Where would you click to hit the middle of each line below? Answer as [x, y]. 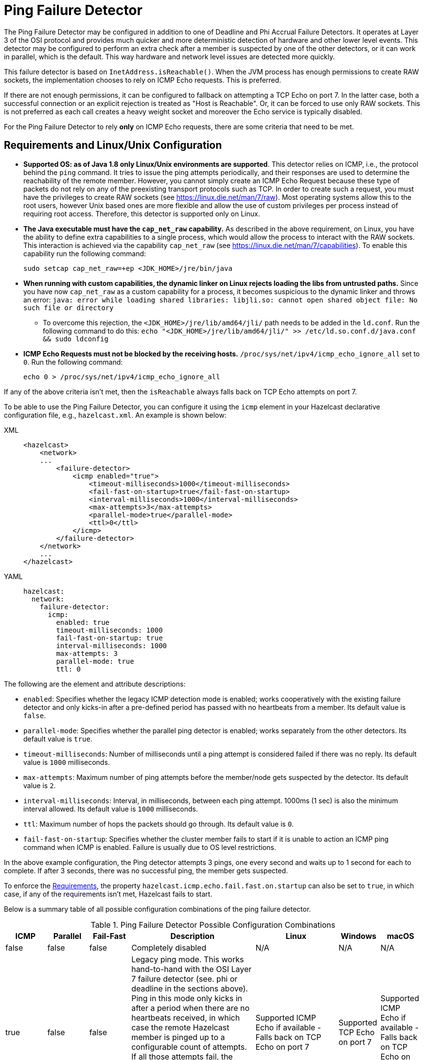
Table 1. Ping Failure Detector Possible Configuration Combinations [213, 925]
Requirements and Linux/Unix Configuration [113, 145]
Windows [358, 936]
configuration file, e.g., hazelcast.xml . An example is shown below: [115, 415]
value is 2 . [40, 785]
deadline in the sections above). [190, 988]
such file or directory [69, 308]
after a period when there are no [191, 1008]
